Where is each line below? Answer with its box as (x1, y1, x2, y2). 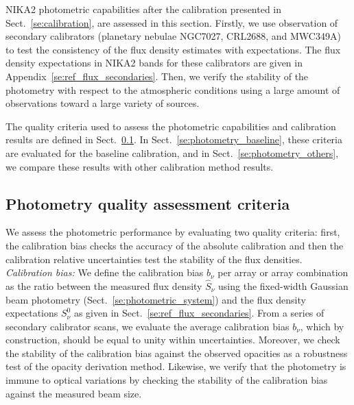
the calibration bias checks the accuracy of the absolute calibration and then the (5, 238, 344, 252)
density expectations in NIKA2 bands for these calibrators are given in (5, 56, 303, 70)
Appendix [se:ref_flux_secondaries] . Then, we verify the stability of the (5, 69, 309, 83)
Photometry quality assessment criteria (5, 193, 290, 214)
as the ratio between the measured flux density (5, 278, 202, 293)
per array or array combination (217, 265, 349, 280)
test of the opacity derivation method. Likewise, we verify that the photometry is (5, 359, 346, 373)
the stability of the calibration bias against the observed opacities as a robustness (5, 345, 348, 360)
